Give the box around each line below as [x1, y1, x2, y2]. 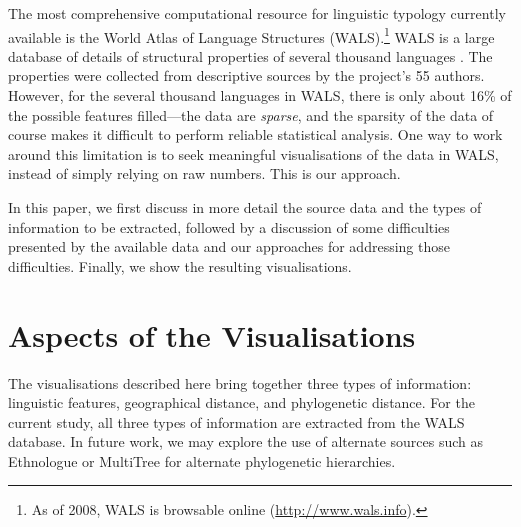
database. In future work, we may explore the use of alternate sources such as [8, 431, 484, 452]
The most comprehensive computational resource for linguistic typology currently [8, 3, 506, 23]
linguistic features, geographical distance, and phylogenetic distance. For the [8, 392, 475, 413]
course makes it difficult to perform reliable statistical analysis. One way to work [8, 124, 503, 145]
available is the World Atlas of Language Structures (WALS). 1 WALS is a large [8, 23, 495, 47]
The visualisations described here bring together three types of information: [8, 372, 472, 393]
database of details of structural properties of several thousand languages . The [8, 45, 493, 66]
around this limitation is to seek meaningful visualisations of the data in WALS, [8, 143, 499, 164]
